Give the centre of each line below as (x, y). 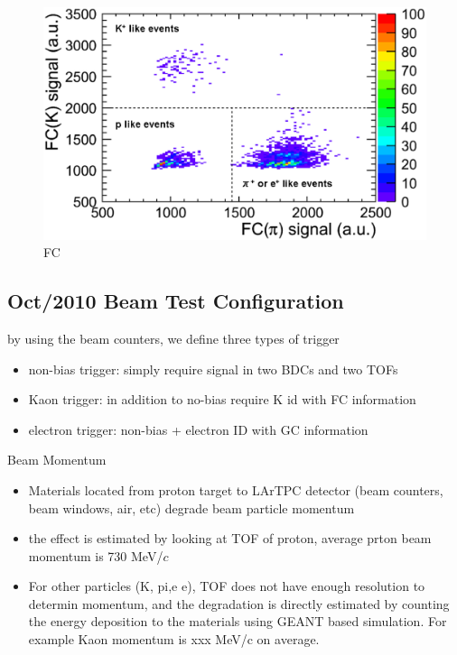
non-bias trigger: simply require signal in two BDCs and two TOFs (213, 369)
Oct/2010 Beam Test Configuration (176, 301)
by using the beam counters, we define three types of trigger (173, 338)
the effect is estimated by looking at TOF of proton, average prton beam (230, 538)
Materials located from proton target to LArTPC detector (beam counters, (236, 489)
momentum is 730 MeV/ (96, 555)
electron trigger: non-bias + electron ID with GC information (198, 429)
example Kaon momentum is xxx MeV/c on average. (174, 639)
